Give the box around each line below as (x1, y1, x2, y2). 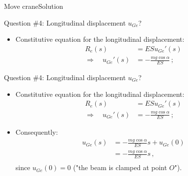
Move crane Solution (4, 1, 63, 11)
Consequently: (15, 127, 58, 137)
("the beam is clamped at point (73, 162, 167, 173)
